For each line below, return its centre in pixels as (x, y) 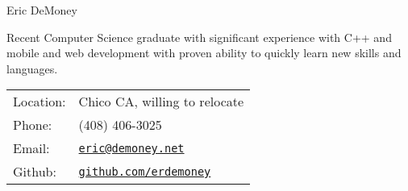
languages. (32, 68)
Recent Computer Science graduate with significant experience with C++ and (199, 37)
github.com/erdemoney (145, 171)
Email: (31, 148)
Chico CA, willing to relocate (161, 102)
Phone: (33, 125)
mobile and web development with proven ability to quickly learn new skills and (204, 53)
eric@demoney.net (131, 148)
